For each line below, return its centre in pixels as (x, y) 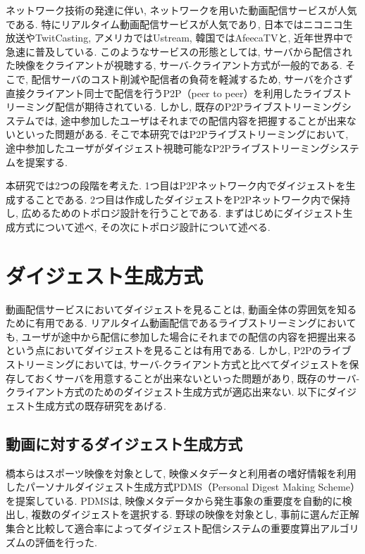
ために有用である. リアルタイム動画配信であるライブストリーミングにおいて (181, 323)
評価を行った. (66, 542)
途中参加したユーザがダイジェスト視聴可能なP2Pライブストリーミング (168, 147)
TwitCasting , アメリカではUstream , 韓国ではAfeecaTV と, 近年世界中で (194, 38)
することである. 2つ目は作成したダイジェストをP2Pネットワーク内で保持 (183, 199)
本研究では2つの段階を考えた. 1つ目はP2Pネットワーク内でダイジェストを (176, 185)
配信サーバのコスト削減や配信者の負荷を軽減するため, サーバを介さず (192, 78)
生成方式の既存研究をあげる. (100, 405)
